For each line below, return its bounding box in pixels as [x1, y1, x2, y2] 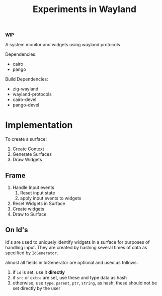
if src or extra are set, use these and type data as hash [12, 274, 127, 280]
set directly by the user [12, 285, 61, 291]
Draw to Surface [12, 211, 47, 217]
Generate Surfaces [12, 151, 52, 157]
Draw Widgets [12, 157, 42, 163]
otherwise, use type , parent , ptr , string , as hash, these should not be [12, 280, 157, 286]
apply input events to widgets [20, 195, 82, 201]
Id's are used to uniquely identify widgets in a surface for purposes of [5, 239, 150, 245]
